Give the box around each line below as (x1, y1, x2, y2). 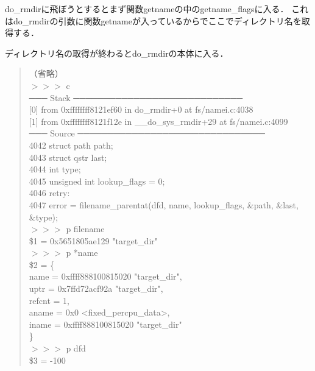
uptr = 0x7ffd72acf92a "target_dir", (29, 282, 163, 295)
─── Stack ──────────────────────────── (29, 91, 243, 104)
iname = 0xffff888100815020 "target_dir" (29, 317, 182, 330)
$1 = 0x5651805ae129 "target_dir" (29, 234, 158, 247)
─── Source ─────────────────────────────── (29, 127, 265, 140)
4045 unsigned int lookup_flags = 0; (29, 174, 165, 187)
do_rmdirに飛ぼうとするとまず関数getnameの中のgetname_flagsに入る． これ (5, 2, 309, 15)
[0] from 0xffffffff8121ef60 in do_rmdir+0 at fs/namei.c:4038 (29, 103, 253, 116)
